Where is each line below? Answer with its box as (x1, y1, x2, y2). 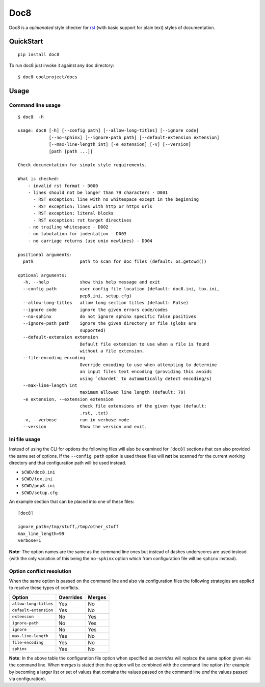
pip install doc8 (18, 52, 59, 57)
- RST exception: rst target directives (33, 217, 132, 223)
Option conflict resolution (9, 567, 72, 574)
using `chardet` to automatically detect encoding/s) (79, 375, 212, 381)
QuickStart (9, 37, 44, 46)
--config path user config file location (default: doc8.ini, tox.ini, (23, 286, 220, 292)
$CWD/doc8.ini (21, 469, 55, 475)
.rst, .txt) (79, 410, 109, 416)
